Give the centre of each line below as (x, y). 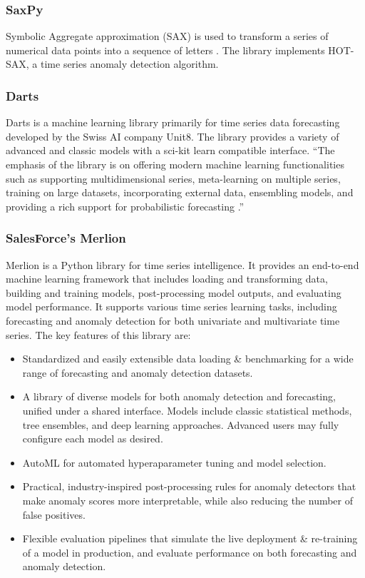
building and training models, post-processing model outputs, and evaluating (174, 292)
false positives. (54, 514)
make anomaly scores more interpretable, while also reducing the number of (188, 500)
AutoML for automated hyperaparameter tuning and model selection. (174, 462)
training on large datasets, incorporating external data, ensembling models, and (180, 192)
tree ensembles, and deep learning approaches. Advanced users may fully (181, 424)
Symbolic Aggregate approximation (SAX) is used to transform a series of (167, 36)
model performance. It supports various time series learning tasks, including (171, 306)
